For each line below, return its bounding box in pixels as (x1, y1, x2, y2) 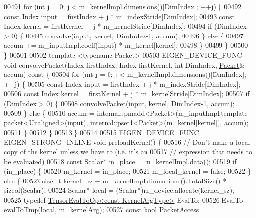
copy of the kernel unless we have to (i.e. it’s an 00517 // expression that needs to (4, 146, 252, 156)
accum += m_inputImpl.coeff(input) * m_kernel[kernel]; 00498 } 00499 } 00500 (4, 40, 248, 50)
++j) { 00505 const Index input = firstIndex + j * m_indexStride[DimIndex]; (4, 78, 241, 89)
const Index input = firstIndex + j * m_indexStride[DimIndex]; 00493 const (4, 11, 235, 21)
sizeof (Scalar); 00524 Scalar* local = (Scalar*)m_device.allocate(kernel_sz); (4, 185, 234, 195)
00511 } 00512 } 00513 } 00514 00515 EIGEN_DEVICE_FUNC (4, 127, 199, 137)
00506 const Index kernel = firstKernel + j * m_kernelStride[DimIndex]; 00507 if (4, 88, 250, 99)
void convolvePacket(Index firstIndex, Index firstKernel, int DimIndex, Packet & (4, 59, 245, 70)
